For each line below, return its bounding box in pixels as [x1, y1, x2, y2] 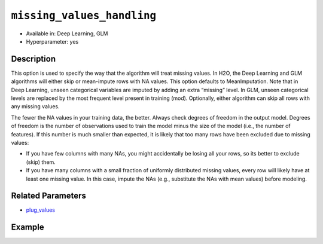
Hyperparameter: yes [26, 38, 79, 45]
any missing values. [11, 103, 60, 110]
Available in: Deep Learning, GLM [26, 30, 108, 37]
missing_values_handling [11, 9, 157, 22]
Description [11, 54, 56, 64]
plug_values [26, 206, 55, 213]
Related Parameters [11, 191, 87, 201]
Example [11, 222, 44, 233]
